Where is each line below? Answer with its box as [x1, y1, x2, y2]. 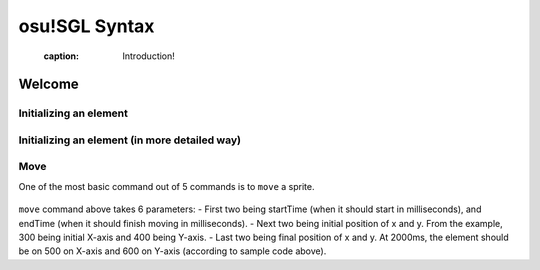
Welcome [18, 76, 79, 93]
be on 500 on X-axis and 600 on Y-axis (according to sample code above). [18, 245, 327, 257]
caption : [43, 50, 80, 62]
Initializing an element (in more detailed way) [18, 133, 242, 147]
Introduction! [122, 50, 175, 62]
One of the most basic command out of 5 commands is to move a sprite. [18, 180, 315, 192]
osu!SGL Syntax [18, 15, 155, 37]
